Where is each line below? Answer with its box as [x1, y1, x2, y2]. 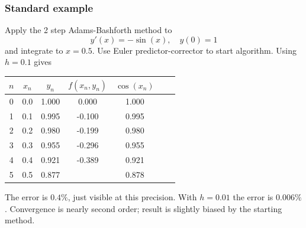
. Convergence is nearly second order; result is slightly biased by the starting [5, 202, 282, 214]
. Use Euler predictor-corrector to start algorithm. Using [92, 44, 297, 56]
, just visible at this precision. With [67, 191, 197, 203]
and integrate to [5, 44, 63, 56]
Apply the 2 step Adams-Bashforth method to [5, 24, 172, 36]
